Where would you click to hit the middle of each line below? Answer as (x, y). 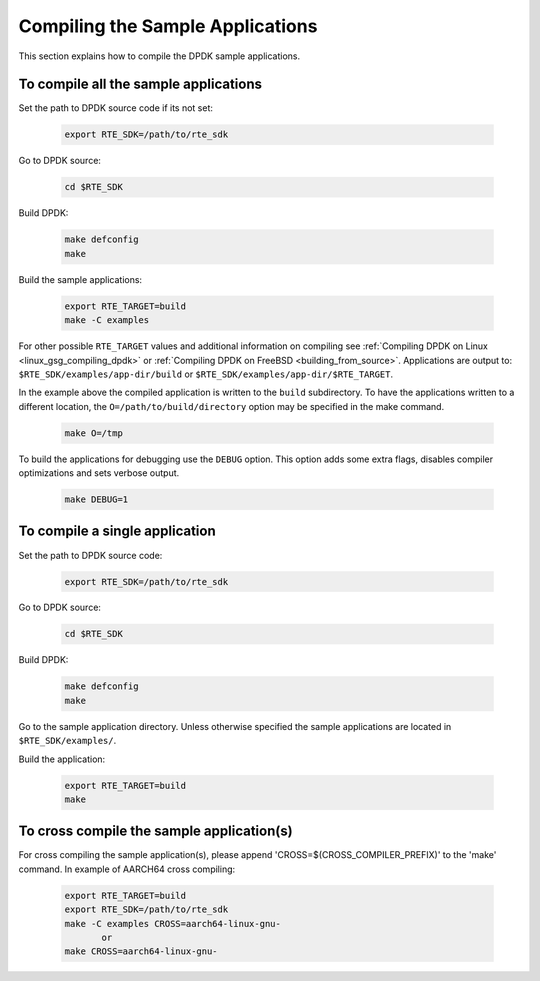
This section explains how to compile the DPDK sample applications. (159, 56)
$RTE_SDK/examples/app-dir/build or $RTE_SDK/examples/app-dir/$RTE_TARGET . (206, 374)
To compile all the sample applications (140, 84)
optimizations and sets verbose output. (99, 473)
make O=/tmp (94, 433)
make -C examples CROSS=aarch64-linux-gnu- (173, 923)
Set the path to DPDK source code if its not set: (116, 108)
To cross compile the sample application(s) (156, 831)
